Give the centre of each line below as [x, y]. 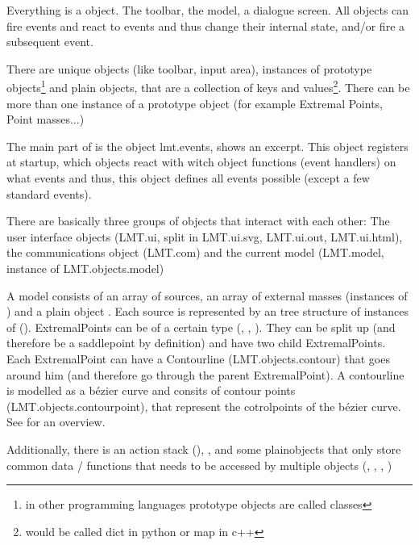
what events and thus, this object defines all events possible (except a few [188, 178]
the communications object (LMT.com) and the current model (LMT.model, [195, 252]
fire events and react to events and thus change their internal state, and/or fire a [206, 25]
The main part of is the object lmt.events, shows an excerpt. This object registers [207, 146]
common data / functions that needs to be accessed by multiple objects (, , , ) [199, 465]
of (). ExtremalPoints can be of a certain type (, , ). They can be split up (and [201, 327]
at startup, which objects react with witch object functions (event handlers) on [201, 162]
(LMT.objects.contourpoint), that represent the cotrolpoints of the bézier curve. [204, 406]
